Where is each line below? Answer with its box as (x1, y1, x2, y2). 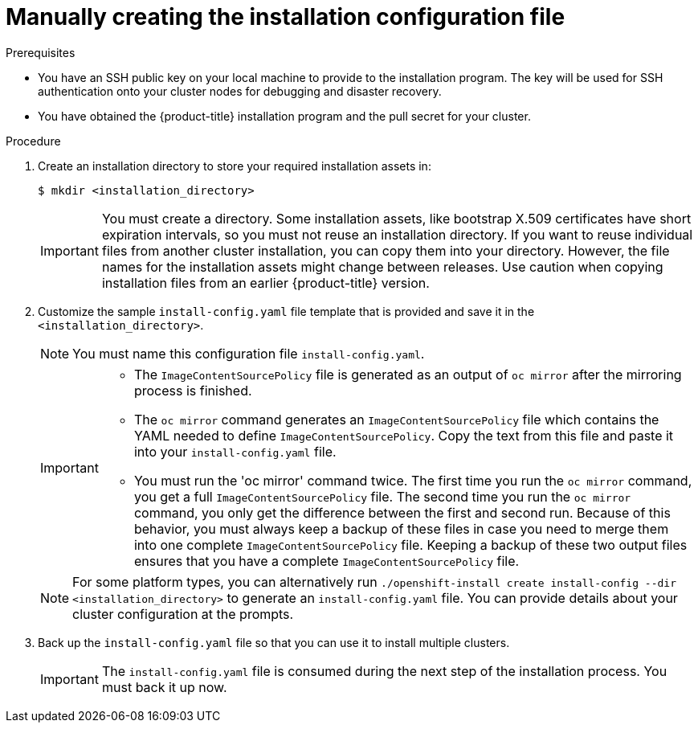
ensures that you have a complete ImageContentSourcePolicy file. (133, 552, 520, 569)
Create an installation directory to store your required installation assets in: (38, 158, 431, 173)
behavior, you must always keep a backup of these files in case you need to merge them (133, 520, 669, 537)
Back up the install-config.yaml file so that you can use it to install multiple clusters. (38, 635, 510, 649)
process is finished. (133, 382, 252, 399)
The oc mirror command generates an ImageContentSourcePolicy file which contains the (133, 411, 659, 428)
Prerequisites (6, 45, 76, 59)
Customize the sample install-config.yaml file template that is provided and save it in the (38, 304, 535, 318)
